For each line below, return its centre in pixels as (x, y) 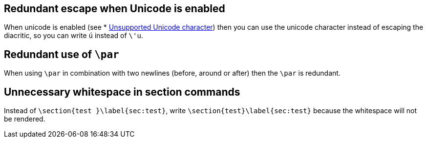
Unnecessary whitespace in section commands (122, 92)
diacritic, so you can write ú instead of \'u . (74, 36)
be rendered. (25, 119)
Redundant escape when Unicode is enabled (115, 9)
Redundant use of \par (62, 54)
